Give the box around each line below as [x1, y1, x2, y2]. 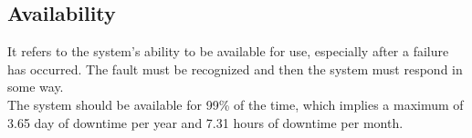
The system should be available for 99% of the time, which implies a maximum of [7, 94, 464, 113]
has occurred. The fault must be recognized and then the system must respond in [7, 59, 463, 78]
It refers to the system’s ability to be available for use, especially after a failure [7, 42, 449, 61]
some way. [7, 77, 64, 96]
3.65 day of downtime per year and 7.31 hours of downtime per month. [7, 113, 404, 132]
